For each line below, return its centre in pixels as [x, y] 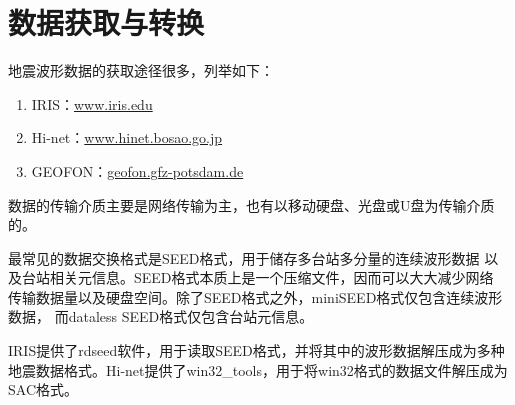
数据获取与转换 [106, 22]
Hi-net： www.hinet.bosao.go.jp [127, 137]
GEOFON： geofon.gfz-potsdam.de [137, 170]
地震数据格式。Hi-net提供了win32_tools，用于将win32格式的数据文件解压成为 [258, 369]
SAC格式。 [43, 389]
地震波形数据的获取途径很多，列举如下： [141, 70]
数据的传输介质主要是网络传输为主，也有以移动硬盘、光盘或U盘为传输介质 [251, 204]
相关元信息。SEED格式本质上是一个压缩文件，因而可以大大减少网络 [271, 277]
